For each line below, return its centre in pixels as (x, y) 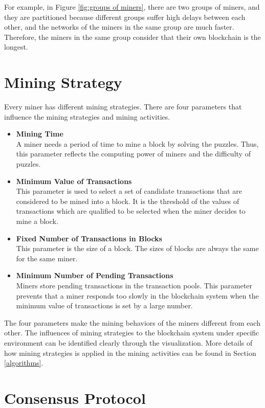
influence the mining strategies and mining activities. (87, 116)
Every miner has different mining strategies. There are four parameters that (123, 107)
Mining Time (40, 134)
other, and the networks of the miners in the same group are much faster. (119, 27)
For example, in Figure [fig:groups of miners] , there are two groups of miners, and (132, 7)
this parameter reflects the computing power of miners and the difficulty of (133, 154)
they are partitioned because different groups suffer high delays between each (125, 17)
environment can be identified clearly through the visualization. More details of (128, 342)
